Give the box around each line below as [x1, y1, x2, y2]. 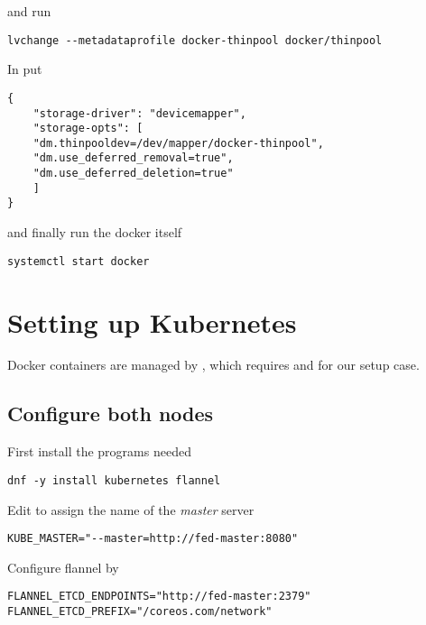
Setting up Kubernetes [7, 303, 297, 340]
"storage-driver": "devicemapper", [32, 106, 246, 120]
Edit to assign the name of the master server [7, 500, 255, 519]
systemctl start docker [7, 254, 150, 268]
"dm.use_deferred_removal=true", [32, 152, 234, 165]
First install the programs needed [7, 442, 191, 461]
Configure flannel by [7, 557, 119, 576]
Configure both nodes [7, 400, 214, 427]
